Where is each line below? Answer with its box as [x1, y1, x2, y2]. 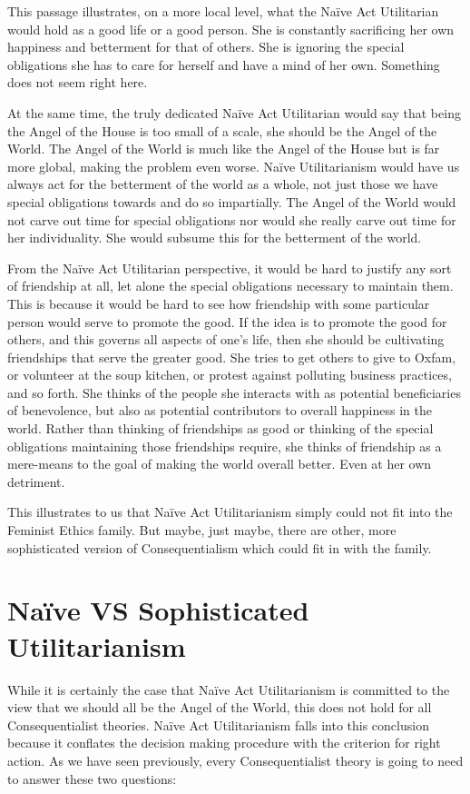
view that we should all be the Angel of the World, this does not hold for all [7, 698, 432, 717]
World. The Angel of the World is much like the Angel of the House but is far [7, 139, 440, 158]
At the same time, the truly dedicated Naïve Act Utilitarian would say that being [7, 103, 461, 122]
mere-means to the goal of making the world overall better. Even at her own [7, 454, 432, 473]
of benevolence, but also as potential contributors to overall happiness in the [7, 401, 432, 420]
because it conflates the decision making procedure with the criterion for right [7, 733, 441, 752]
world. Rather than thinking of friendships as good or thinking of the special [7, 419, 434, 438]
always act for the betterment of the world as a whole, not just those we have [7, 174, 438, 194]
